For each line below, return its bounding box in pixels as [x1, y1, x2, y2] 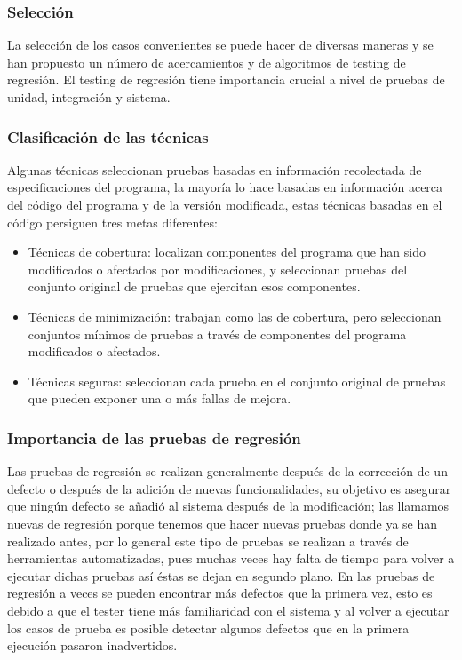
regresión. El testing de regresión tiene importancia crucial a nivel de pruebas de [7, 70, 445, 89]
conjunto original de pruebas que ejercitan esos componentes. [28, 277, 361, 296]
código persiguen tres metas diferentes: [7, 212, 218, 231]
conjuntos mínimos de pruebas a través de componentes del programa [28, 324, 407, 343]
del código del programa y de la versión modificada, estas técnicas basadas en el [7, 195, 442, 213]
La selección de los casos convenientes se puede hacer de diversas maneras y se [7, 36, 434, 54]
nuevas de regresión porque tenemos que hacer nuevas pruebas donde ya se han [7, 513, 438, 532]
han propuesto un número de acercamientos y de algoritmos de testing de [7, 52, 406, 71]
